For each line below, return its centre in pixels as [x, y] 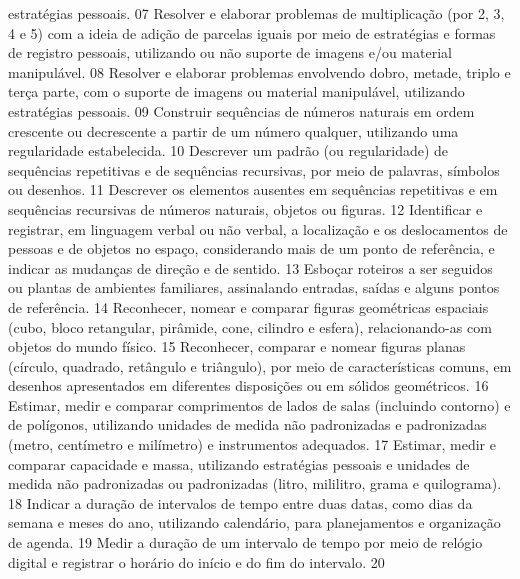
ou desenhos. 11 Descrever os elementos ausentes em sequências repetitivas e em [253, 189]
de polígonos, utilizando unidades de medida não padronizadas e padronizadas [247, 424]
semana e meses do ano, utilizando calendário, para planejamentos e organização [254, 522]
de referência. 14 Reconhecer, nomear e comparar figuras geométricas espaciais [248, 306]
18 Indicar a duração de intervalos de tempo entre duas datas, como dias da [240, 502]
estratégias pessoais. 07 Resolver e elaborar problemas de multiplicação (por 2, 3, [256, 13]
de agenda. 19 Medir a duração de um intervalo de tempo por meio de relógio [245, 542]
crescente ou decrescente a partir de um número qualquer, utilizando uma [233, 130]
